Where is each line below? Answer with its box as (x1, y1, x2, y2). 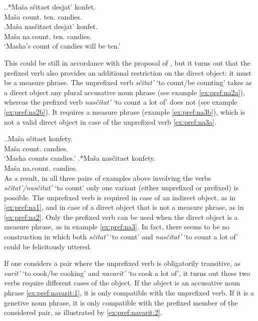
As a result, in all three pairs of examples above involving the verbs (4, 172, 211, 183)
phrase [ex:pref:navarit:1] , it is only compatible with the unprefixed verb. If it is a (4, 287, 254, 298)
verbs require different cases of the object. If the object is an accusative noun (4, 277, 240, 288)
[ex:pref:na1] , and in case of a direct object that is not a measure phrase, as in (4, 202, 244, 212)
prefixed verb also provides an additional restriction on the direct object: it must (4, 67, 251, 78)
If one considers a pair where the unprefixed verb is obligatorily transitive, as (4, 258, 241, 268)
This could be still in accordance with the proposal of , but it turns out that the (4, 57, 250, 68)
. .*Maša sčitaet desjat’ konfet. (4, 2, 96, 12)
